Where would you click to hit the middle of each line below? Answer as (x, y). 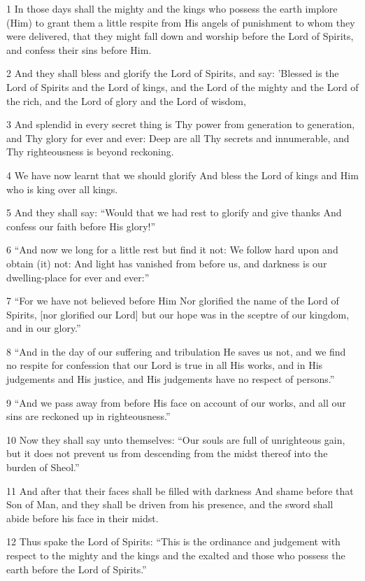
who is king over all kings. (62, 189)
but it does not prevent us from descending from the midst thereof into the (167, 453)
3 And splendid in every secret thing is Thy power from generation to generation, (181, 124)
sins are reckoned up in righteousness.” (88, 416)
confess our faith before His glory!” (81, 226)
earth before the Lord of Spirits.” (77, 569)
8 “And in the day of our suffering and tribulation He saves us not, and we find (176, 351)
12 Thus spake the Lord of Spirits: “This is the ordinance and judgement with (173, 541)
